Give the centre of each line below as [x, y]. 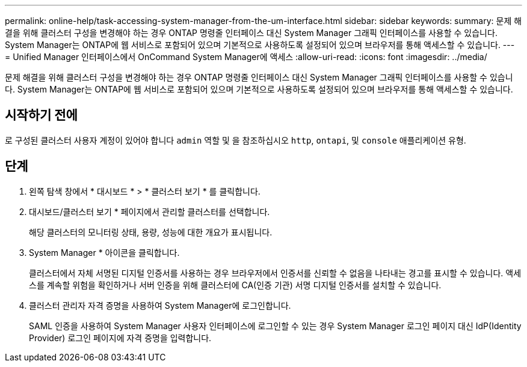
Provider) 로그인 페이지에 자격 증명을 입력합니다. [120, 338]
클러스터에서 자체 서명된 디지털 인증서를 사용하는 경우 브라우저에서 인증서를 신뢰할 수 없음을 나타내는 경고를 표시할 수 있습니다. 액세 [275, 273]
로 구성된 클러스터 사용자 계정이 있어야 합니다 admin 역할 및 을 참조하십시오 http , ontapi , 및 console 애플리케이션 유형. [236, 140]
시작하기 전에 [41, 115]
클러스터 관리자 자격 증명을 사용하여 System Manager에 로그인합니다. [160, 305]
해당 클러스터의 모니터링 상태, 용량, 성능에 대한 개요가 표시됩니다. [151, 232]
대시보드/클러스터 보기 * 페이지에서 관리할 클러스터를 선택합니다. [149, 211]
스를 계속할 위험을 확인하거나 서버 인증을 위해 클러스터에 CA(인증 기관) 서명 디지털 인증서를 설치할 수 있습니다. [235, 285]
